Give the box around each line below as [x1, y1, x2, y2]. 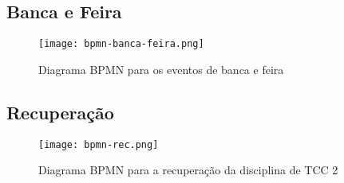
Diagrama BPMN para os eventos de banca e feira [38, 60, 284, 77]
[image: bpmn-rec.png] [38, 138, 159, 150]
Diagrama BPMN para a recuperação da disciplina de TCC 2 [38, 162, 338, 178]
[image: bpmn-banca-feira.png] [38, 38, 204, 50]
